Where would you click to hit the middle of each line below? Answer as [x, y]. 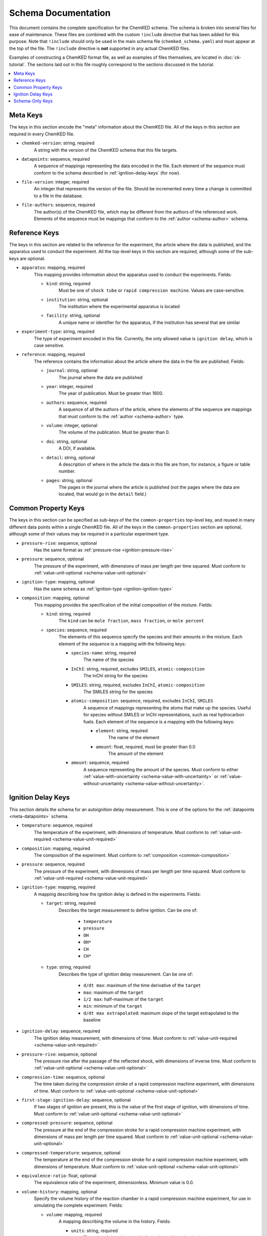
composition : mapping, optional [56, 598]
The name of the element [134, 738]
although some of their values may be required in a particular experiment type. [89, 534]
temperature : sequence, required [57, 825]
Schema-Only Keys [33, 101]
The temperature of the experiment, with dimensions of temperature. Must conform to [121, 832]
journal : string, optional [72, 370]
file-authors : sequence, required [58, 205]
